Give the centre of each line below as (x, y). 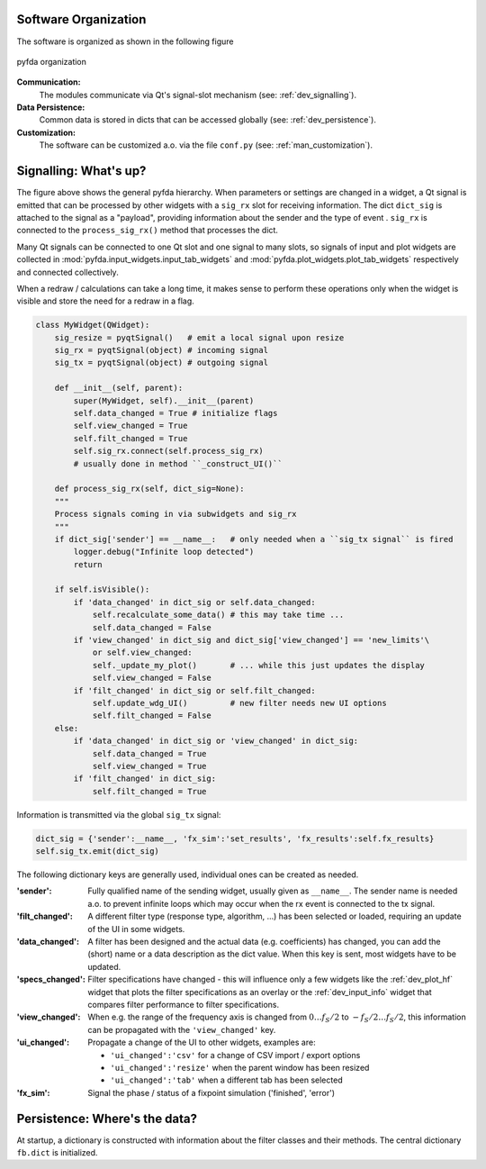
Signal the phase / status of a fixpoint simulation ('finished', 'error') (211, 1092)
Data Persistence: (51, 107)
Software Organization (81, 19)
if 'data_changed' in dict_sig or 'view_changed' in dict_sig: (216, 741)
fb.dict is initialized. (57, 1152)
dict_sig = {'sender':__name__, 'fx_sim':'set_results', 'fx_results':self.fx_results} (235, 838)
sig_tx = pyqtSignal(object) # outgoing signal (162, 363)
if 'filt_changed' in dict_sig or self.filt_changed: (194, 690)
